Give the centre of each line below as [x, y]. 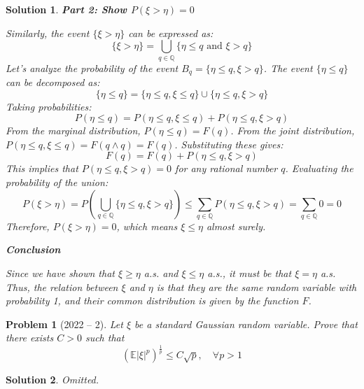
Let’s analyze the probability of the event [92, 68]
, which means [147, 226]
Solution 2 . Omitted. [52, 380]
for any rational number [226, 168]
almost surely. [236, 226]
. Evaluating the [319, 168]
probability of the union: [57, 182]
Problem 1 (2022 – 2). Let [64, 324]
